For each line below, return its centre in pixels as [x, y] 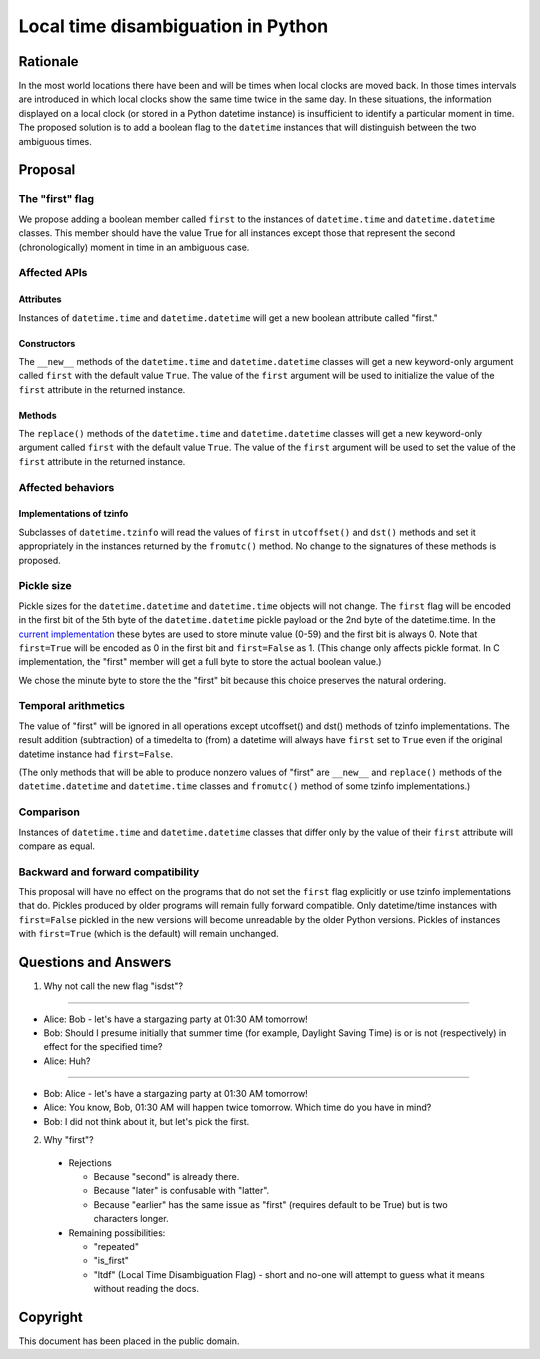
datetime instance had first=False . [96, 754]
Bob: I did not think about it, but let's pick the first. [146, 1121]
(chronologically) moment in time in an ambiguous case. [134, 247]
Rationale [48, 61]
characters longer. [131, 1219]
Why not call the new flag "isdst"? [113, 986]
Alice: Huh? [67, 1061]
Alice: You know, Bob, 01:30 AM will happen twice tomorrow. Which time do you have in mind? [237, 1107]
